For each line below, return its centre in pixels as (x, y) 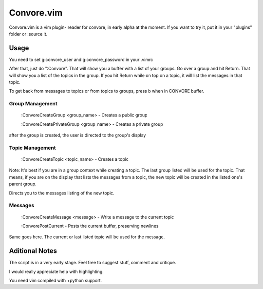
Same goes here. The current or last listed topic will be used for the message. (87, 237)
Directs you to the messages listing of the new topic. (62, 193)
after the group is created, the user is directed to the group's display (77, 135)
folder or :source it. (28, 34)
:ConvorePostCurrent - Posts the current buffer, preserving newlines (90, 226)
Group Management (33, 104)
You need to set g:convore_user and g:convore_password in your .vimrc (81, 59)
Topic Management (32, 148)
